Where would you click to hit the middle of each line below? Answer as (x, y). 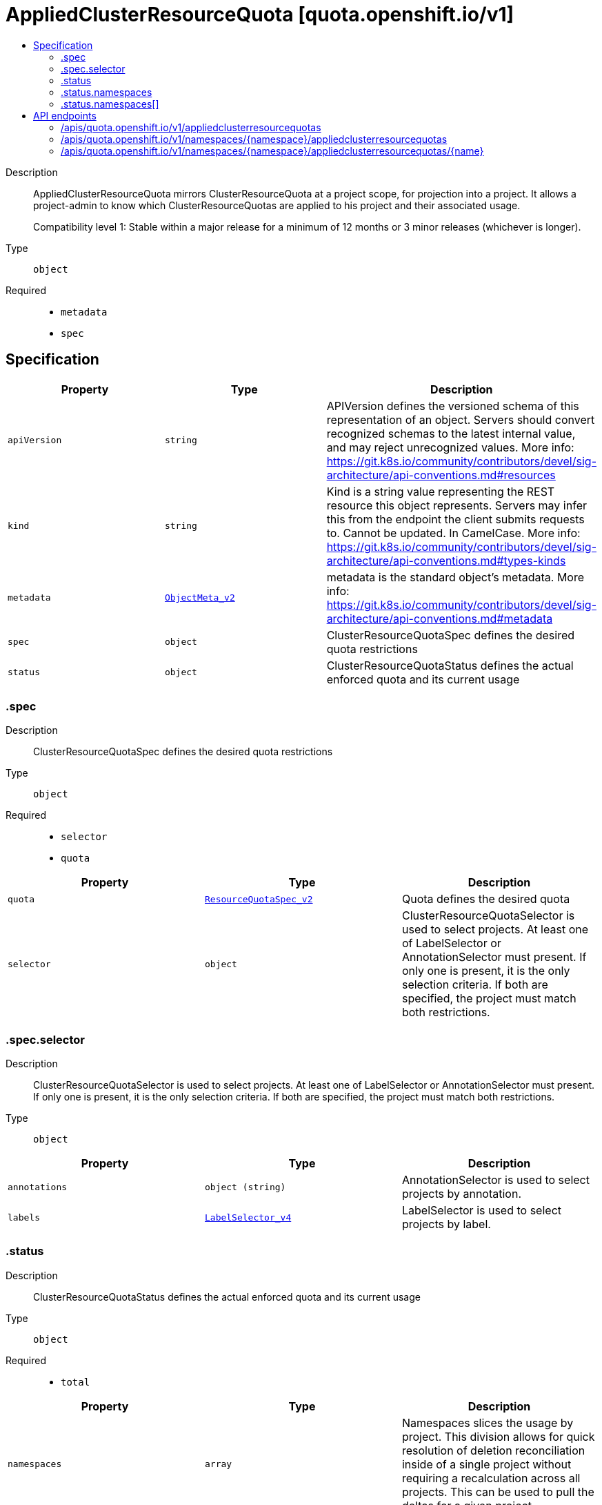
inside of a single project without (486, 1464)
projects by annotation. (462, 1194)
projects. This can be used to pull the (498, 1492)
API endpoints (65, 115)
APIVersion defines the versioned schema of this (453, 406)
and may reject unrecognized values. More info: (450, 447)
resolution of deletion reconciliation (493, 1450)
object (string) (245, 1187)
